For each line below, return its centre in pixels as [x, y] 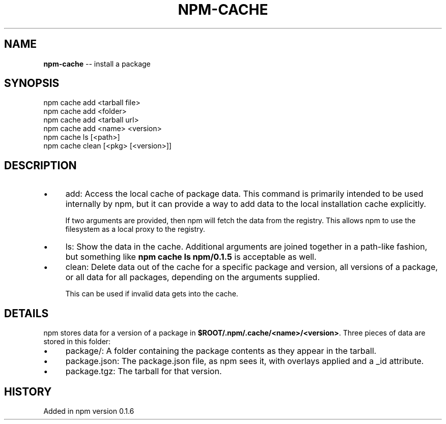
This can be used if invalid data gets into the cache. [152, 294]
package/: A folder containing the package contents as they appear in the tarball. [221, 351]
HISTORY [28, 391]
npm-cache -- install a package [97, 64]
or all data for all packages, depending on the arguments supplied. [193, 277]
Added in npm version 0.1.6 [89, 411]
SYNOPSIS [32, 83]
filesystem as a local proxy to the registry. [135, 229]
